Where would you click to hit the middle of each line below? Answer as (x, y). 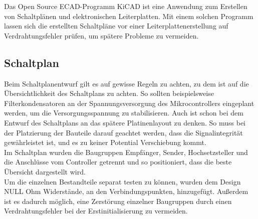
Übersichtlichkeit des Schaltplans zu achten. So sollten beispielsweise (109, 93)
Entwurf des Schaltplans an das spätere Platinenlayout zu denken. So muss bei (125, 122)
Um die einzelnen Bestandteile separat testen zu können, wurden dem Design (122, 181)
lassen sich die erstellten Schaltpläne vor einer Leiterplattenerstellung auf (116, 26)
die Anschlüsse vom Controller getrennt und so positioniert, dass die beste (118, 162)
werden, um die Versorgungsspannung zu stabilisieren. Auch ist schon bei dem (124, 113)
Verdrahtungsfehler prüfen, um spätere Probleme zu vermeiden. (101, 35)
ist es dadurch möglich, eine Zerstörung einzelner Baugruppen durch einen (118, 201)
